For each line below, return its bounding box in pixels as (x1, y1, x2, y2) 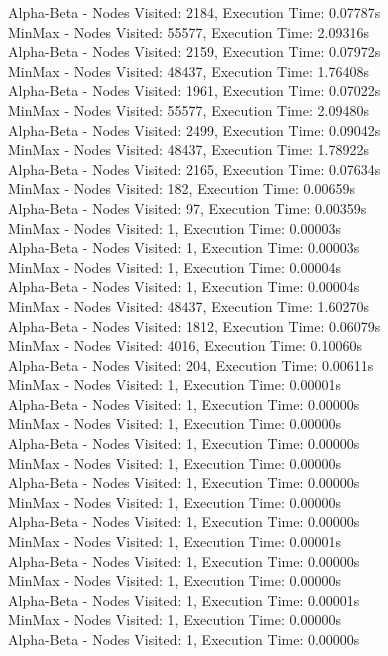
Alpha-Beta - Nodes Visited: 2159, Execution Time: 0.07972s (8, 41, 381, 62)
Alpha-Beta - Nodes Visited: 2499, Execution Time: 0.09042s (8, 119, 381, 140)
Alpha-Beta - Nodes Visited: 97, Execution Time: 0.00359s (8, 197, 367, 218)
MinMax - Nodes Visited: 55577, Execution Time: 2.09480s (8, 99, 369, 120)
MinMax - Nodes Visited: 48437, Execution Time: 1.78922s (8, 139, 369, 160)
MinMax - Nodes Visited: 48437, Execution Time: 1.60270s (8, 295, 369, 316)
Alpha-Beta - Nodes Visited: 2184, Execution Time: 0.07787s (8, 2, 381, 22)
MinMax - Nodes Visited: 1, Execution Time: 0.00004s (8, 256, 341, 277)
